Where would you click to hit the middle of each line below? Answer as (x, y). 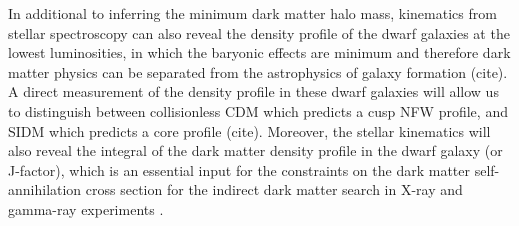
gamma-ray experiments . (86, 208)
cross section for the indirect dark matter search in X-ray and (274, 189)
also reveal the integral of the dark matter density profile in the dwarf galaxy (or (255, 150)
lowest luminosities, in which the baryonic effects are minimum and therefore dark (259, 52)
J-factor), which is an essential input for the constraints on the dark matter (239, 169)
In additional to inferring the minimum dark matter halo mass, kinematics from (252, 13)
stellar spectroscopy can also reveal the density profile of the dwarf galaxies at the (259, 32)
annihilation (45, 189)
